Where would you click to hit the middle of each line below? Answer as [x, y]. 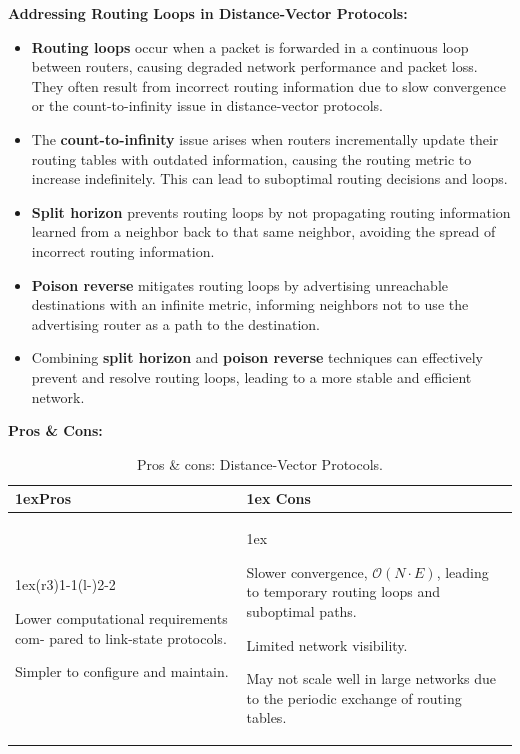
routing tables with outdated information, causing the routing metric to [251, 158]
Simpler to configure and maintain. [122, 671]
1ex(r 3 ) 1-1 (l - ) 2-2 [65, 584]
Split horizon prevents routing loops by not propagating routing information [271, 211]
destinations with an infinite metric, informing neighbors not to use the [250, 304]
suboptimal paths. [301, 610]
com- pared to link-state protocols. [121, 637]
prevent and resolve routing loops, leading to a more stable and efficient [251, 376]
